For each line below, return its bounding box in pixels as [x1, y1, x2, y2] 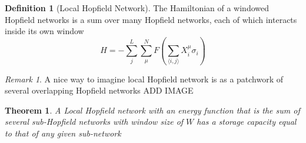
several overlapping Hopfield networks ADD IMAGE [5, 84, 194, 97]
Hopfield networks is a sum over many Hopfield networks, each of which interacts [5, 13, 297, 25]
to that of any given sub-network [5, 127, 121, 139]
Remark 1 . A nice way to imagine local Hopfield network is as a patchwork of [5, 72, 284, 85]
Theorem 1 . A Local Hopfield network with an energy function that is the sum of [5, 104, 300, 116]
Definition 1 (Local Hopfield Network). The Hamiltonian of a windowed [5, 2, 270, 14]
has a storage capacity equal [197, 115, 297, 128]
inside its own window [5, 25, 84, 37]
